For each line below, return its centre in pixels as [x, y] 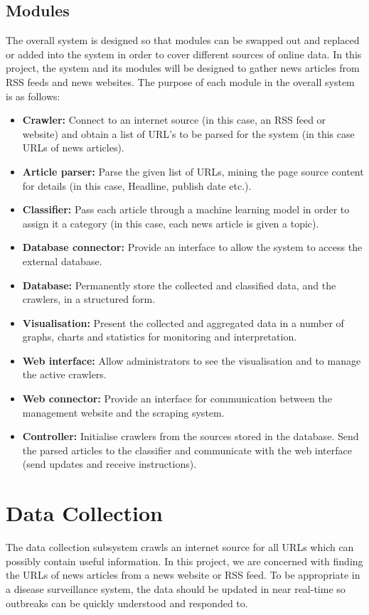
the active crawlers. [64, 374]
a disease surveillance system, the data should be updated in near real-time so [176, 588]
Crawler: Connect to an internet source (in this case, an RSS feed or [174, 120]
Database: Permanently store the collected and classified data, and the [179, 285]
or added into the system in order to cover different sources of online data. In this [184, 54]
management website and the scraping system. [123, 412]
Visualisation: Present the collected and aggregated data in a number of [183, 322]
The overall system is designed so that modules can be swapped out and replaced [183, 40]
